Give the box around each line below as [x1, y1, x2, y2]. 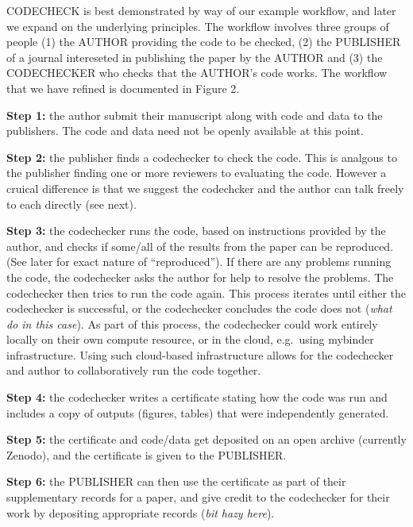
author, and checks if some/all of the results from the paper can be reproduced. [6, 237, 394, 254]
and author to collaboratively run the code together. [6, 362, 261, 379]
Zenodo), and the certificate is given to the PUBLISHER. [6, 446, 287, 463]
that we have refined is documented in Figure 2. [6, 79, 240, 96]
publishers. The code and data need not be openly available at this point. [6, 122, 364, 139]
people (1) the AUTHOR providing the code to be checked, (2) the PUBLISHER [6, 33, 401, 50]
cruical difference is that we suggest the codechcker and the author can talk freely [6, 179, 404, 196]
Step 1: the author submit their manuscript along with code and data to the [6, 106, 383, 123]
